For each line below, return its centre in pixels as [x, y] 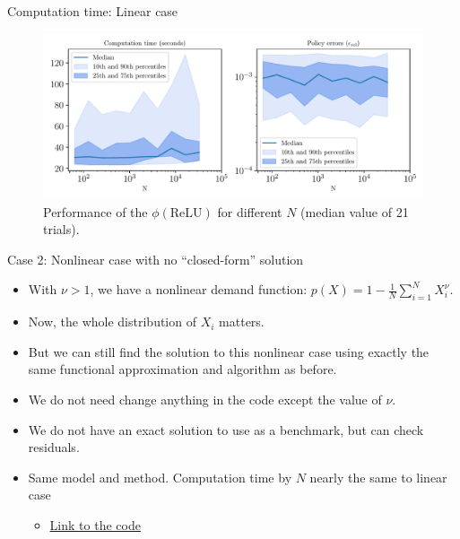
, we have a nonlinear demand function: [199, 289]
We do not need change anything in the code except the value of [205, 400]
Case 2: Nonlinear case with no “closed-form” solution [156, 259]
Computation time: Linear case [93, 11]
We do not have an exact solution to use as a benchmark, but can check [226, 429]
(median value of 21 [355, 211]
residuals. [54, 447]
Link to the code [95, 525]
